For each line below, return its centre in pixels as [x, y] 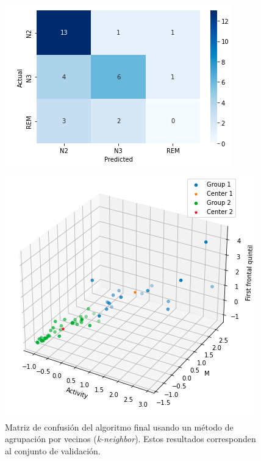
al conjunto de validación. [53, 450]
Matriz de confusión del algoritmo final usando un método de [119, 427]
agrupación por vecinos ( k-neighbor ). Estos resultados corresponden [130, 439]
